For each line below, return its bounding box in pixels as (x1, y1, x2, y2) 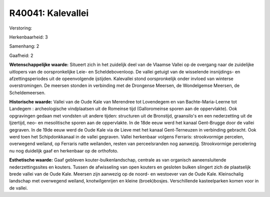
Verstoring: (9, 25, 32, 31)
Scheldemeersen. (9, 89, 46, 95)
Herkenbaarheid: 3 (9, 34, 48, 40)
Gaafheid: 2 (9, 52, 33, 58)
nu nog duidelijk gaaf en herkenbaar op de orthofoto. (9, 147, 118, 153)
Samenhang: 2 (9, 43, 39, 49)
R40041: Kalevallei (9, 7, 89, 18)
